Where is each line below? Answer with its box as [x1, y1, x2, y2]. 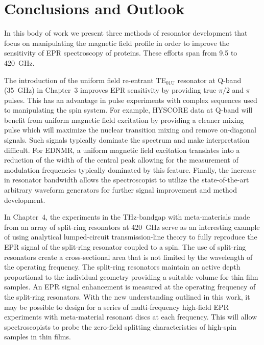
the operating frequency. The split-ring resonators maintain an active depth [4, 261, 241, 272]
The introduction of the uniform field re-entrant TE [4, 74, 166, 85]
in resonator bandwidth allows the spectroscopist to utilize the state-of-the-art [4, 174, 249, 185]
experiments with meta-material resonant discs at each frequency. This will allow [4, 311, 257, 322]
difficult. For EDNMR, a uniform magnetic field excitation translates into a [4, 144, 240, 155]
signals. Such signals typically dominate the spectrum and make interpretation [4, 135, 250, 145]
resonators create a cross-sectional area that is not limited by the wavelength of [4, 251, 253, 262]
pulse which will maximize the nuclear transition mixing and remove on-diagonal [4, 124, 256, 135]
